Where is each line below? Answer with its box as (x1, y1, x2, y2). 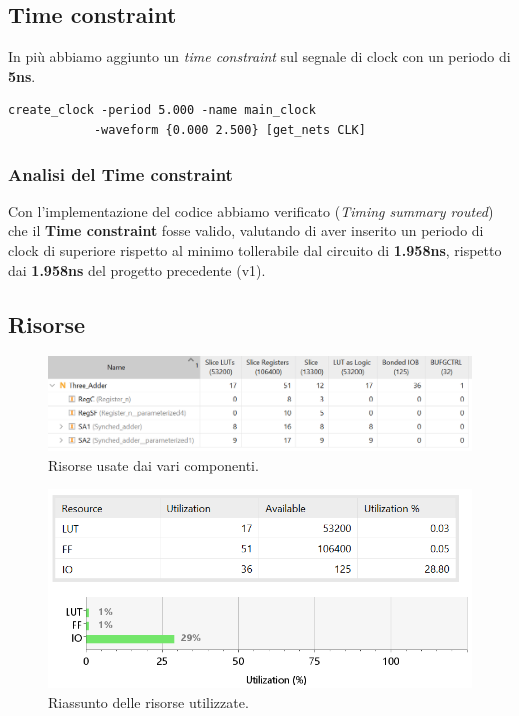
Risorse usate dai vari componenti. (48, 454, 259, 475)
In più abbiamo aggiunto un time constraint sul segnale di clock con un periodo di (8, 46, 511, 67)
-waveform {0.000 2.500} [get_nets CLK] (93, 122, 366, 137)
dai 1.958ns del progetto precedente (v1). (8, 259, 266, 280)
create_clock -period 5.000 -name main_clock (8, 103, 316, 118)
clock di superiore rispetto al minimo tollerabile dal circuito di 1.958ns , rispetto (8, 239, 502, 260)
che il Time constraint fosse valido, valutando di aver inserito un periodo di (8, 220, 484, 241)
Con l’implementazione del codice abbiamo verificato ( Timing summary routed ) (8, 200, 494, 221)
